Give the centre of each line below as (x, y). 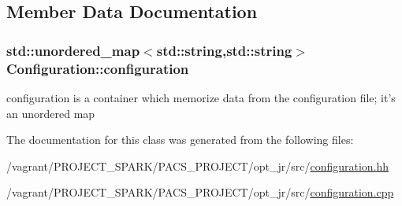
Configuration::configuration (98, 68)
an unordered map (51, 113)
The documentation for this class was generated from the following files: (180, 140)
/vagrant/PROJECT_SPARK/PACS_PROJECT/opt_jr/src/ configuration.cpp (200, 192)
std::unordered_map (73, 50)
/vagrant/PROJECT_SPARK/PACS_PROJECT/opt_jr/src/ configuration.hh (198, 166)
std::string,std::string (224, 50)
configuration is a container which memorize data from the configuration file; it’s (201, 97)
